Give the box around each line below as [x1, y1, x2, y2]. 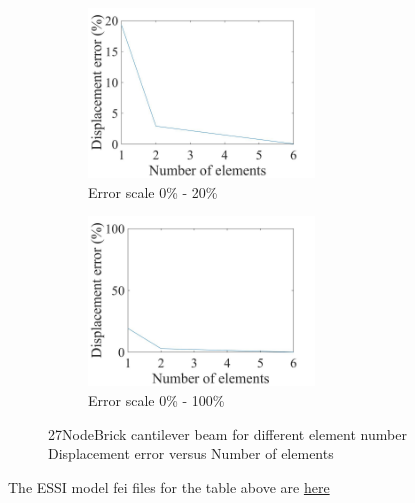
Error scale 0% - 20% [88, 181, 218, 202]
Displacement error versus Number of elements [48, 443, 334, 464]
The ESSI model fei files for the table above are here [8, 476, 330, 497]
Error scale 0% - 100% [88, 389, 225, 410]
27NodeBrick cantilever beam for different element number [48, 423, 407, 444]
